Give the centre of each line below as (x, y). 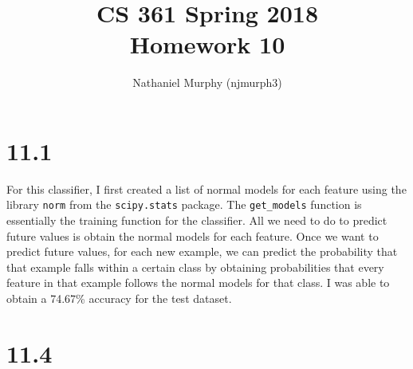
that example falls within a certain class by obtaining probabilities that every (195, 267)
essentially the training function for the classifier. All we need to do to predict (197, 220)
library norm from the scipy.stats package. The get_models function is (184, 204)
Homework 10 (207, 44)
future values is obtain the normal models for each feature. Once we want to (193, 236)
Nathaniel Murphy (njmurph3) (207, 82)
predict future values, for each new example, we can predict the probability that (202, 251)
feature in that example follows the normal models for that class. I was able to (198, 283)
